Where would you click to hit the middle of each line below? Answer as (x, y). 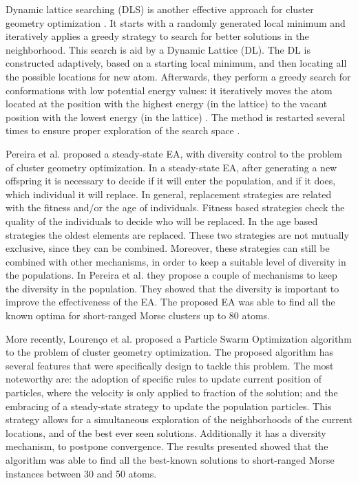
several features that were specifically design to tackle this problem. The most (170, 365)
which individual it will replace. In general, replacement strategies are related (169, 194)
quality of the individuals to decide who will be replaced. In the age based (162, 221)
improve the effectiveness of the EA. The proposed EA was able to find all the (170, 302)
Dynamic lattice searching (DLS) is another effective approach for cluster (160, 9)
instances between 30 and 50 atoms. (81, 473)
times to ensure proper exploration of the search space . (123, 130)
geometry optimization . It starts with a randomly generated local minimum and (176, 22)
